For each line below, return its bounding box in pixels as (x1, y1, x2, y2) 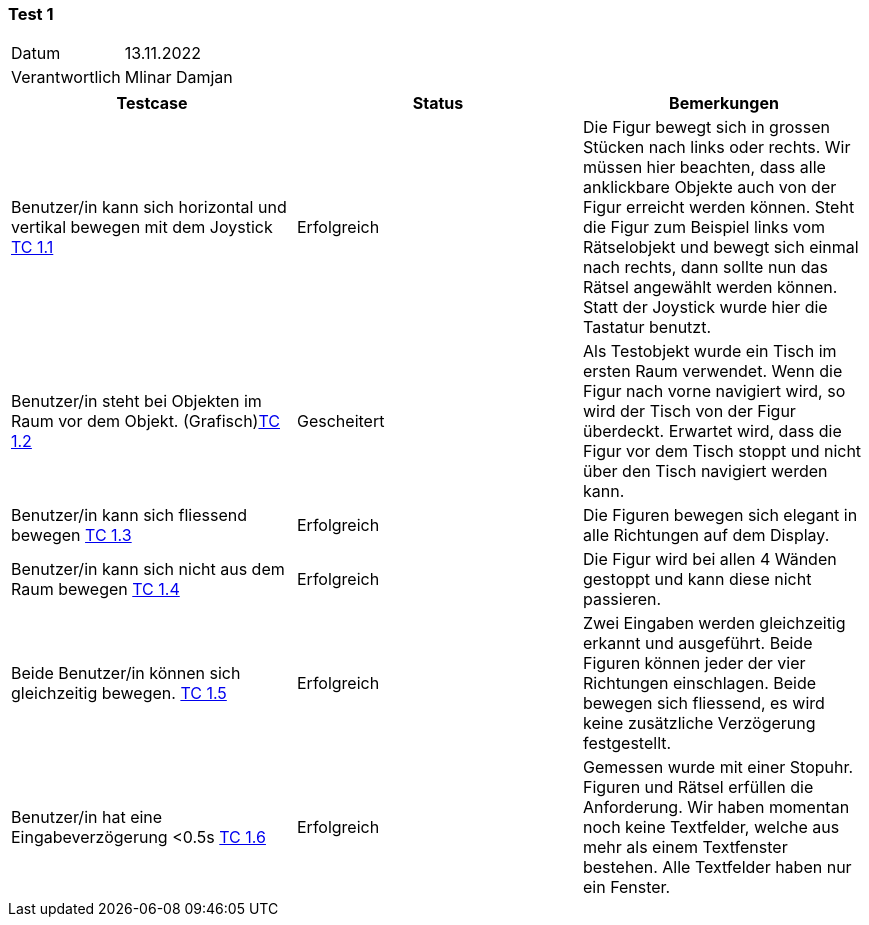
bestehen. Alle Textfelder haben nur (582, 857, 852, 878)
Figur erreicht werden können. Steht (582, 197, 855, 218)
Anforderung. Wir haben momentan (582, 797, 850, 818)
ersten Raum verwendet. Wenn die (582, 361, 843, 382)
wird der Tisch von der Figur (582, 401, 796, 422)
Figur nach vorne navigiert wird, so (582, 381, 846, 402)
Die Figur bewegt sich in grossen (582, 117, 830, 138)
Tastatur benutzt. (582, 317, 712, 338)
